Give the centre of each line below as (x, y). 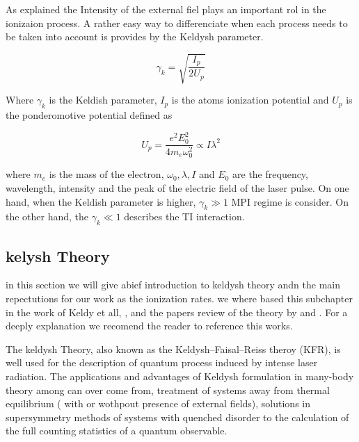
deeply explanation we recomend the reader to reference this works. (149, 326)
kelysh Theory (58, 255)
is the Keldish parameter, (103, 100)
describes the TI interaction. (184, 216)
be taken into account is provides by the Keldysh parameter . (135, 36)
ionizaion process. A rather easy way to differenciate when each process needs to (177, 23)
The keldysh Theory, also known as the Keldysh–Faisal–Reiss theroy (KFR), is (173, 349)
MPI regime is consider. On (290, 201)
